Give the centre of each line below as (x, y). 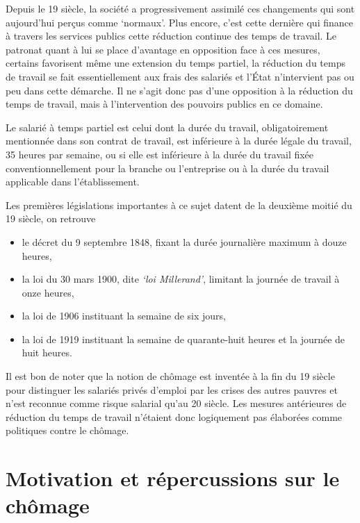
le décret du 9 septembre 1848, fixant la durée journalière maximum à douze (184, 241)
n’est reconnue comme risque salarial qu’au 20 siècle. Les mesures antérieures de (176, 403)
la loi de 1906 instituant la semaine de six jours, (124, 316)
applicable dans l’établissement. (73, 182)
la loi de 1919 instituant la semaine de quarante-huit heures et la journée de (183, 339)
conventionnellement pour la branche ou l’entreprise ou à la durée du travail (167, 168)
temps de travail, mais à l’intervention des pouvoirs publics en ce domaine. (164, 104)
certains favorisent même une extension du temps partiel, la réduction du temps (175, 63)
